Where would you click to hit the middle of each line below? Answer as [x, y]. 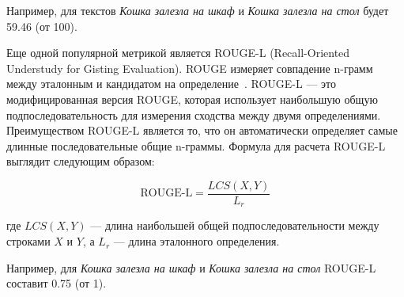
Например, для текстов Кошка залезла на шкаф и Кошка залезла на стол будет [198, 10]
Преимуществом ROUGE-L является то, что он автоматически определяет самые [202, 130]
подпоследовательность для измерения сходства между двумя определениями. [194, 114]
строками [28, 241]
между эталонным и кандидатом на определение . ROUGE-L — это [171, 84]
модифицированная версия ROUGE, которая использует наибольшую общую [192, 99]
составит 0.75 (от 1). [57, 283]
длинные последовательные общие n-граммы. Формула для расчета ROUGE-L [196, 145]
